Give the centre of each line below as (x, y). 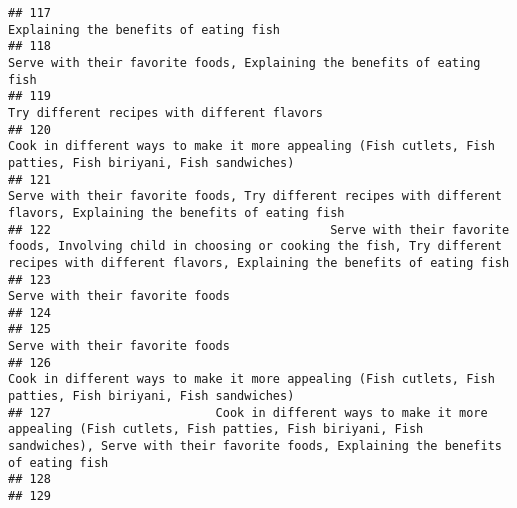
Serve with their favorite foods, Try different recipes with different (255, 196)
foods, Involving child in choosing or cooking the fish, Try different (255, 246)
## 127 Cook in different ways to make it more (248, 412)
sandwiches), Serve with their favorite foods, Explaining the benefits (255, 446)
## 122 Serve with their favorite (259, 229)
